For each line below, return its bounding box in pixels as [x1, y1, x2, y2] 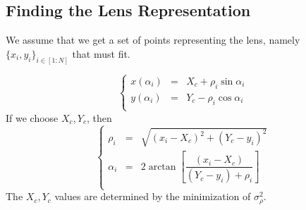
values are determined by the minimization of [54, 189, 251, 204]
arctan [148, 161, 176, 172]
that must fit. [72, 46, 130, 61]
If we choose [6, 110, 59, 125]
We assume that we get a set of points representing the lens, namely [6, 32, 300, 47]
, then [87, 110, 112, 125]
